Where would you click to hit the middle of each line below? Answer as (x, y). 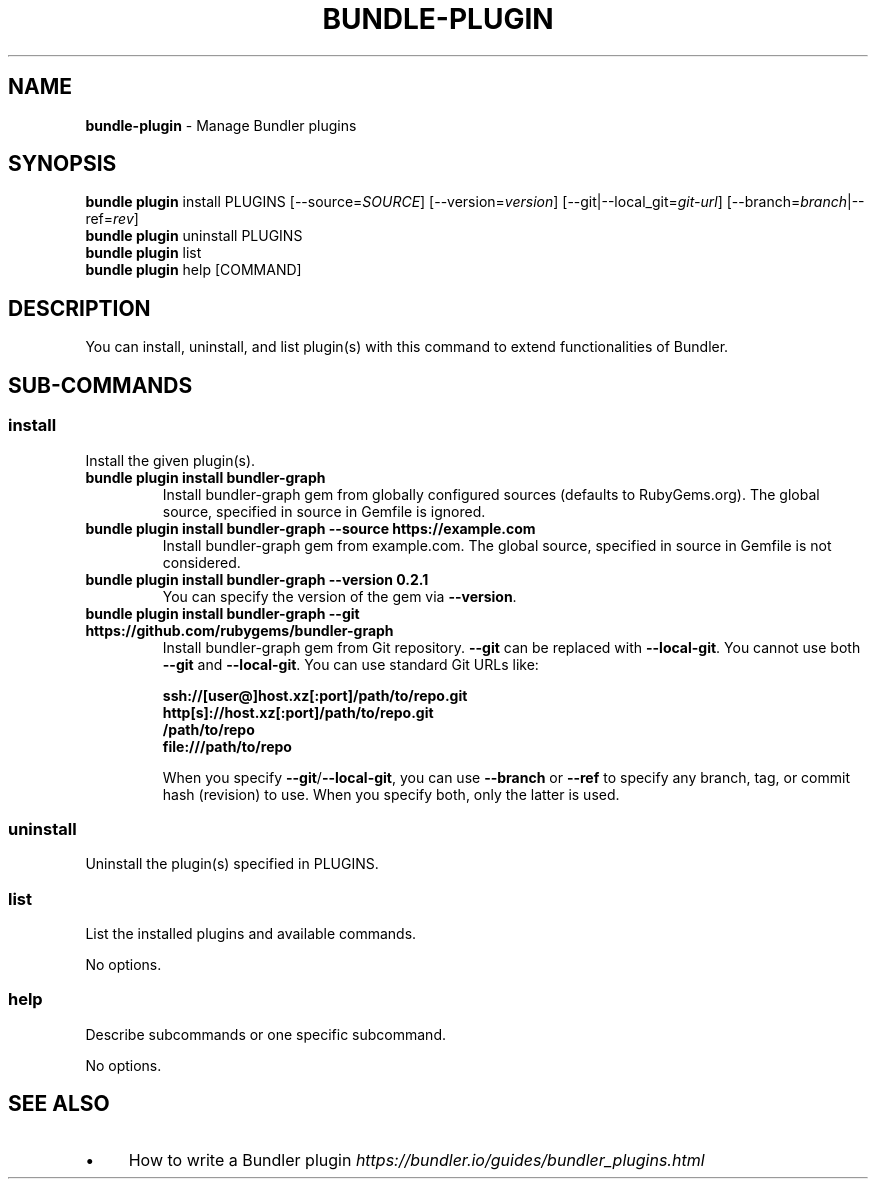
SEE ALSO (59, 1104)
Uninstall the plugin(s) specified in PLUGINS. (232, 864)
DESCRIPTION (79, 308)
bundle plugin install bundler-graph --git (222, 613)
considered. (201, 562)
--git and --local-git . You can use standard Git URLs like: (350, 664)
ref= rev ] (112, 219)
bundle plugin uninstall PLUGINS (194, 236)
